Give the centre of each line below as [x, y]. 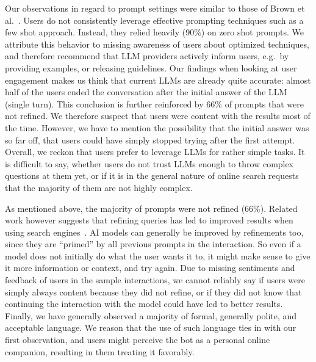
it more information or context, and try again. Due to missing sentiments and [150, 268]
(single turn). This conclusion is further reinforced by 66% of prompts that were [154, 103]
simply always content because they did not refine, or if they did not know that [153, 291]
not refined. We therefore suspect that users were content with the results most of [158, 116]
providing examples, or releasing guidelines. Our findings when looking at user [151, 67]
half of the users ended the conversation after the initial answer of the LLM [146, 92]
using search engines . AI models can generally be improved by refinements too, [154, 232]
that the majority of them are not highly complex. [99, 187]
